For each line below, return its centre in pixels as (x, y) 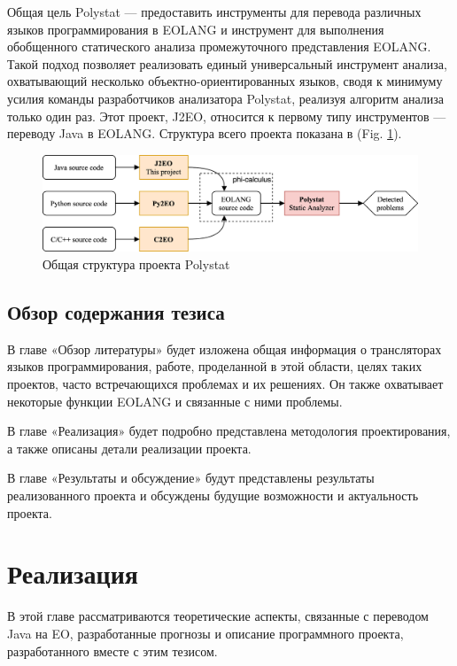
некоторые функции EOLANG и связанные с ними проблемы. (175, 401)
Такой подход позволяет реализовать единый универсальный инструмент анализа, (227, 63)
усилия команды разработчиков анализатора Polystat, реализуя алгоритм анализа (226, 98)
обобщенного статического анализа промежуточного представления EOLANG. (219, 46)
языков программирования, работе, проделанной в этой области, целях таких (215, 366)
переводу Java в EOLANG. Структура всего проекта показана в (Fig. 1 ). (205, 133)
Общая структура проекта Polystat (136, 264)
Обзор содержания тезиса (116, 312)
